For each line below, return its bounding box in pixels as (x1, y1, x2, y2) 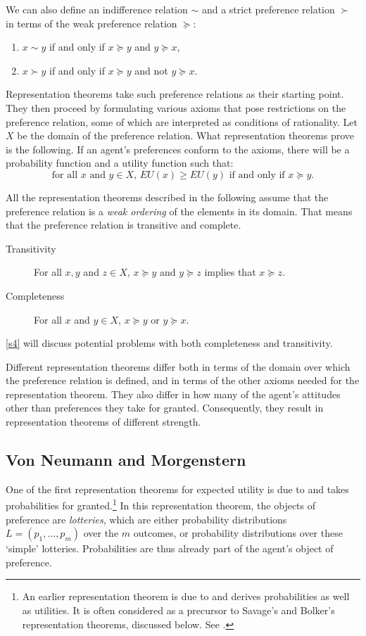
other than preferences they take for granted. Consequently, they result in (6, 400, 324, 415)
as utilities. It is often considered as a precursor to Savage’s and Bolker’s (22, 603, 335, 618)
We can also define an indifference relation (6, 2, 188, 16)
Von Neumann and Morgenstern (6, 449, 246, 471)
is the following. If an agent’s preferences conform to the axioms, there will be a (6, 141, 350, 156)
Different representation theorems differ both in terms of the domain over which (6, 359, 351, 374)
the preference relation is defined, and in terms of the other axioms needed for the (6, 373, 360, 388)
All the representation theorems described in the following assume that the (6, 189, 329, 204)
